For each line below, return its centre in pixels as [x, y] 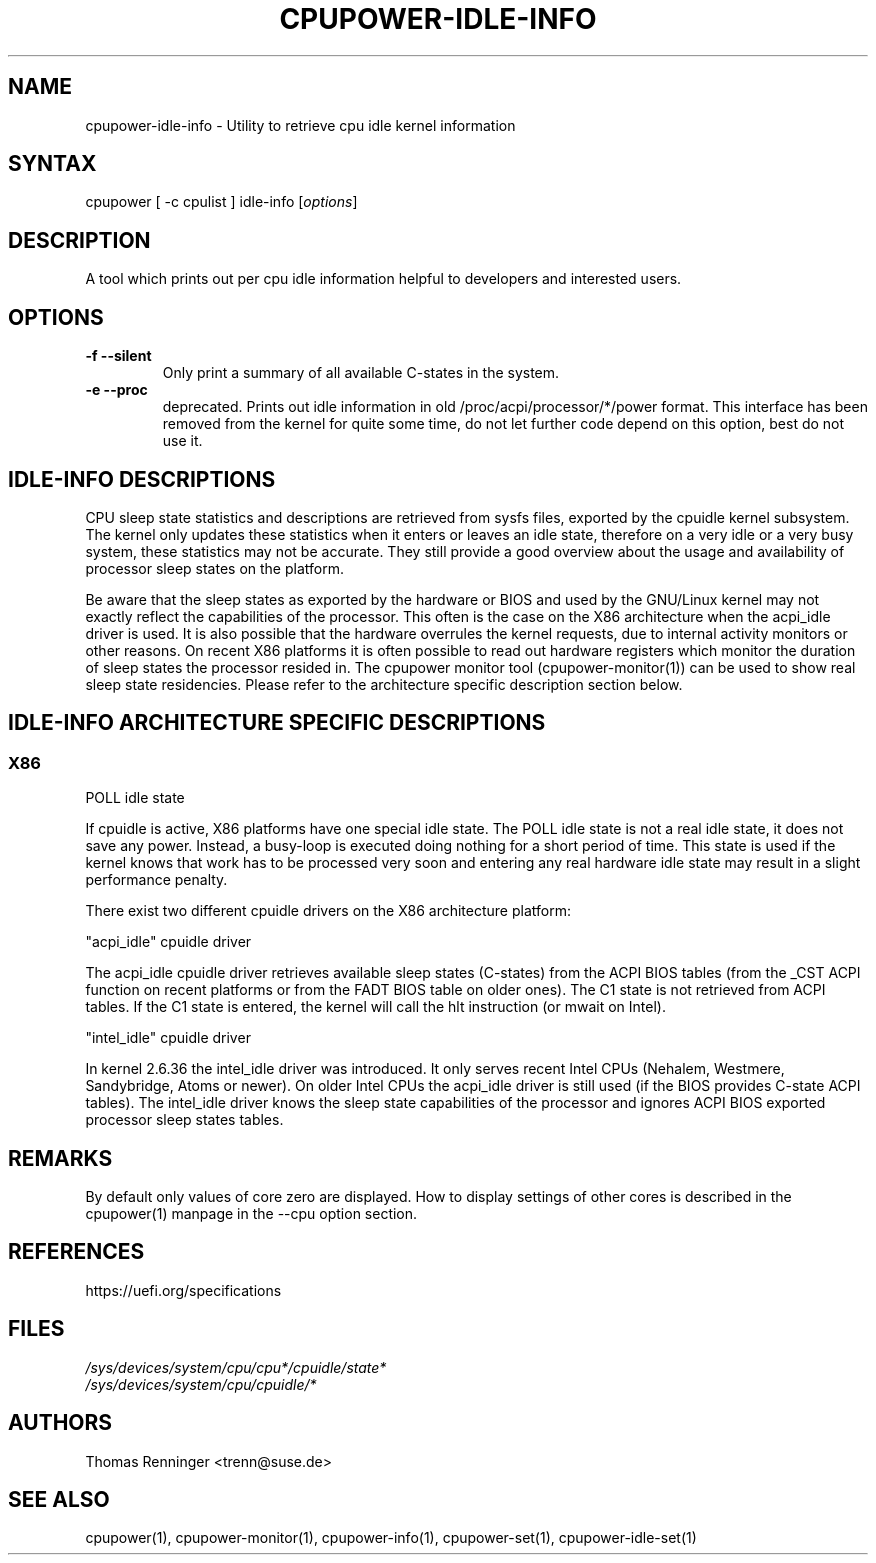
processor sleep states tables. [184, 1120]
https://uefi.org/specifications [183, 1290]
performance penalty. [156, 880]
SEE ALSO [59, 1499]
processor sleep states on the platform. [214, 568]
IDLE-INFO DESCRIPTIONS [142, 479]
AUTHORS [60, 1423]
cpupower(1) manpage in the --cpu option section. [251, 1214]
